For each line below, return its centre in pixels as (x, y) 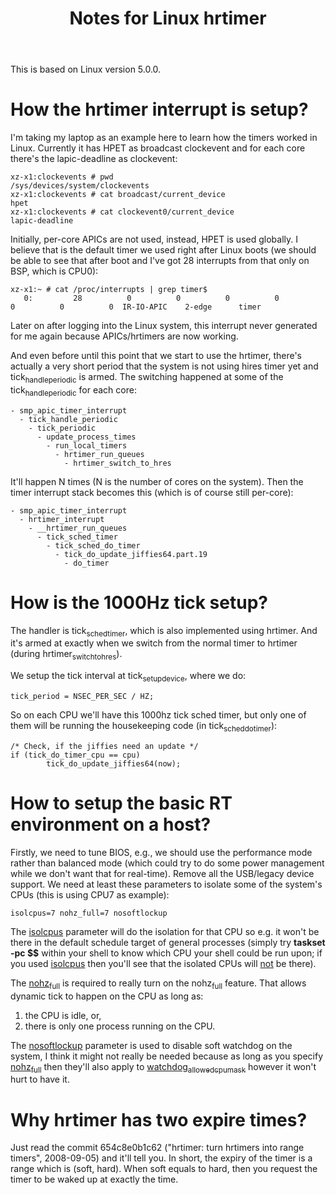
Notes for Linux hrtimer (168, 18)
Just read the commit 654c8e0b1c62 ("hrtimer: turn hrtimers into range (157, 1148)
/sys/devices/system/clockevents (80, 186)
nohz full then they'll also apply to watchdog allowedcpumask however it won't (163, 1067)
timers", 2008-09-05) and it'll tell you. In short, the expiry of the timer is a (161, 1158)
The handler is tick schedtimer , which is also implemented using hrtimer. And (164, 631)
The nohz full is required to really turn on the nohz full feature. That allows (158, 984)
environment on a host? (111, 824)
